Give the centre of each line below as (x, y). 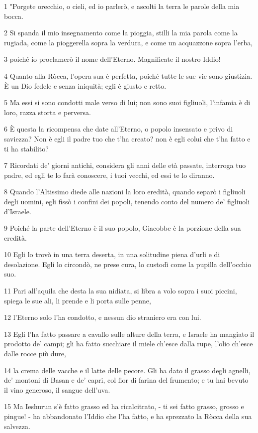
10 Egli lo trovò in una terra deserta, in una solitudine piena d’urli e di (112, 254)
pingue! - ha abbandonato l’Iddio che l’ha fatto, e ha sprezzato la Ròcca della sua (128, 416)
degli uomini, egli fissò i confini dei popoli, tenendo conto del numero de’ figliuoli (127, 201)
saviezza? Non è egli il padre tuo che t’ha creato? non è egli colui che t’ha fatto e (127, 138)
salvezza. (17, 426)
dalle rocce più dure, (35, 354)
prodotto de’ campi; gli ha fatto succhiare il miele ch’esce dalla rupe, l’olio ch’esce (129, 344)
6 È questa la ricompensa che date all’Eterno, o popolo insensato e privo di (119, 129)
